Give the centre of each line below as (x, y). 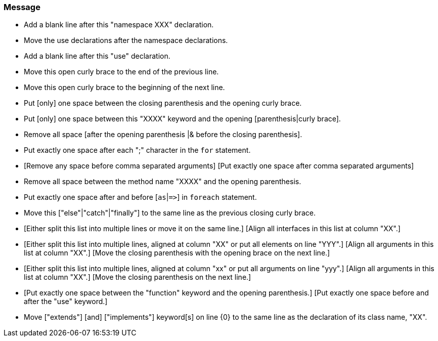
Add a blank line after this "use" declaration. (97, 56)
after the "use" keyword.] (66, 302)
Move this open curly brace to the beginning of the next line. (124, 88)
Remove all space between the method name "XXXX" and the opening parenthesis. (163, 182)
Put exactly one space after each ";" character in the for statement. (137, 150)
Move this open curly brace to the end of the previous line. (121, 72)
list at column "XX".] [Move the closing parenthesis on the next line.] (138, 277)
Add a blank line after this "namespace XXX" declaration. (119, 25)
